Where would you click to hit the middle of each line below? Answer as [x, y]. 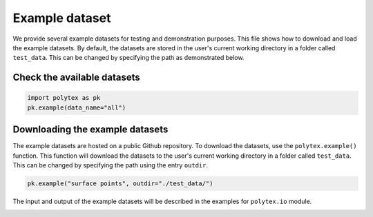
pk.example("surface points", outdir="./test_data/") [120, 183]
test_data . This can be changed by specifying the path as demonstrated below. [128, 58]
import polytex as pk [64, 98]
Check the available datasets [77, 77]
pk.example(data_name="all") [77, 107]
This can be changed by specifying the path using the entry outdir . [111, 165]
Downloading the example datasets [90, 130]
